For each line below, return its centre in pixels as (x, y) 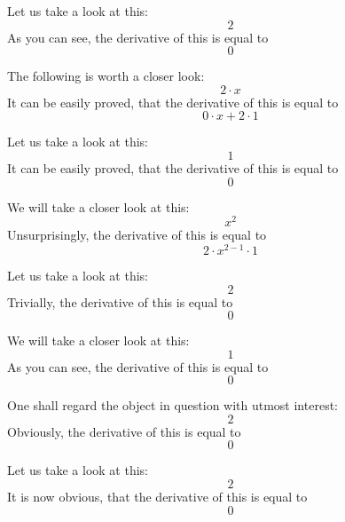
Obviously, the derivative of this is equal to (124, 431)
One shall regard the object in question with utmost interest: (172, 405)
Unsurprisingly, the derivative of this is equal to (137, 235)
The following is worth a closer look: (106, 76)
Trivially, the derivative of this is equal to (120, 301)
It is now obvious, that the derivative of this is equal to (157, 497)
